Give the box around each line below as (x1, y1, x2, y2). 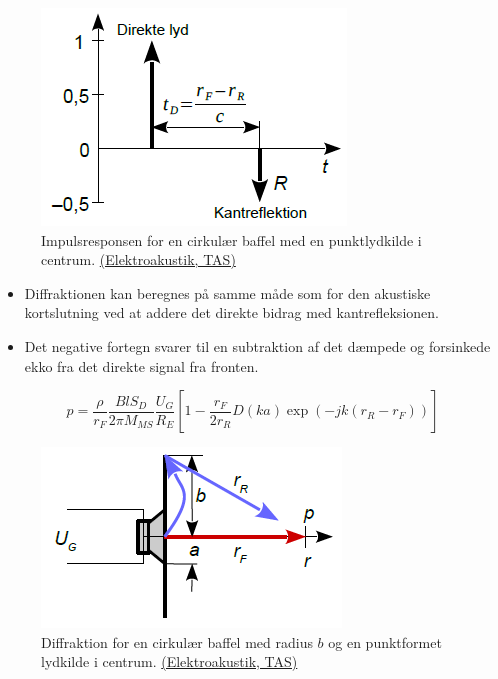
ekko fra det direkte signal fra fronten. (24, 355, 259, 376)
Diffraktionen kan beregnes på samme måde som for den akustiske (24, 282, 431, 303)
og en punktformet (328, 631, 442, 652)
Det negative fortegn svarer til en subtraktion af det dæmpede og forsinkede (24, 335, 491, 356)
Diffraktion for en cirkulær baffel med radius (41, 631, 313, 652)
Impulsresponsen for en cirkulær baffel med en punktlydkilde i (41, 229, 422, 250)
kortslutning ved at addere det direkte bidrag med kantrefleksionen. (24, 302, 439, 323)
